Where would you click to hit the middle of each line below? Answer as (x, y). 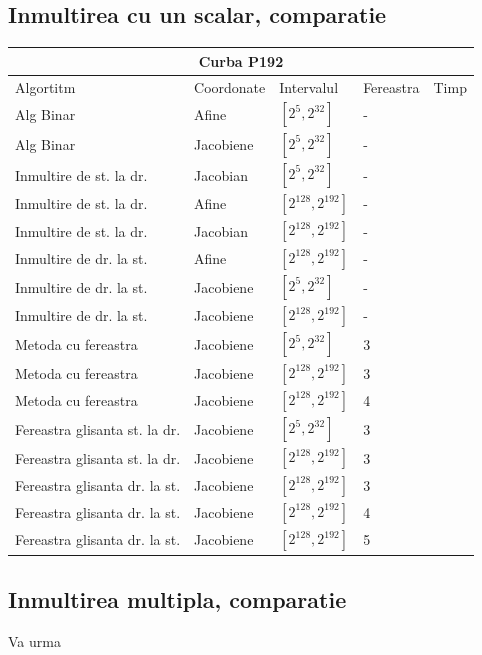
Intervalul (309, 86)
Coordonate (230, 86)
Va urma (34, 640)
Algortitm (45, 86)
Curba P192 (241, 60)
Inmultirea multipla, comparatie (177, 599)
